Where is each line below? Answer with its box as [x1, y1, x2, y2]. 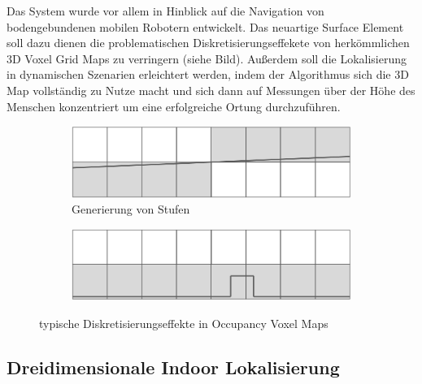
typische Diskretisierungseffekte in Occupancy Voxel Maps [39, 314, 328, 331]
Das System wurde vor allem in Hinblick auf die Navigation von [7, 2, 324, 19]
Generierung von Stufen [72, 201, 190, 218]
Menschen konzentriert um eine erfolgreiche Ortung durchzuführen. [7, 97, 341, 114]
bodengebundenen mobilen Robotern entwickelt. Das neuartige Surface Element [7, 18, 404, 35]
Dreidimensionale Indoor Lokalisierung [7, 354, 340, 379]
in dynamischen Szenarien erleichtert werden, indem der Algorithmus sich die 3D [7, 66, 409, 83]
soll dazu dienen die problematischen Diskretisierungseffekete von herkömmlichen [7, 34, 410, 51]
